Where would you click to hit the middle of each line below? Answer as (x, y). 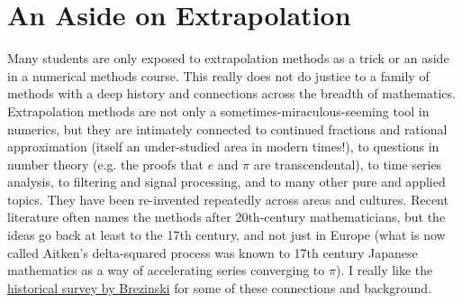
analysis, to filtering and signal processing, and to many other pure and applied (226, 182)
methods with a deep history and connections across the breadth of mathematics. (231, 93)
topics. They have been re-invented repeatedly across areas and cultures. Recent (228, 199)
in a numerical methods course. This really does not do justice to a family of (218, 75)
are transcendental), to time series (348, 164)
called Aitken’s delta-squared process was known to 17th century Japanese (213, 252)
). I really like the (384, 270)
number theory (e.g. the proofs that (105, 164)
